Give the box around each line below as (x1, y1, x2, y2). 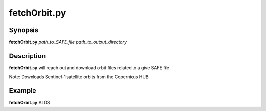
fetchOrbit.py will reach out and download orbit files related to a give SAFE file (9, 64, 170, 71)
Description (9, 52, 46, 60)
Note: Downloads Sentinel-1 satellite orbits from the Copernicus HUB (9, 74, 149, 80)
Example (9, 86, 36, 95)
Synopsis (9, 26, 39, 34)
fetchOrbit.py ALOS (9, 100, 50, 106)
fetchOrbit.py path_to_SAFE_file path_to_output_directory (9, 39, 127, 45)
